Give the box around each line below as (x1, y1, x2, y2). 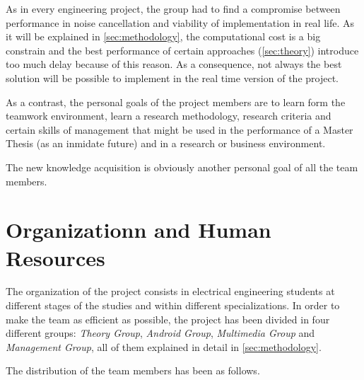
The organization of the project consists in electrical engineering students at (6, 284, 335, 299)
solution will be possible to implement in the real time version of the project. (6, 70, 339, 85)
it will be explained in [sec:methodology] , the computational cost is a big (6, 29, 321, 44)
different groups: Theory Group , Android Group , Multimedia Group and (6, 326, 315, 340)
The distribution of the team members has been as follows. (6, 363, 260, 378)
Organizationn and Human (6, 215, 271, 244)
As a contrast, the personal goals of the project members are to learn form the (6, 94, 346, 109)
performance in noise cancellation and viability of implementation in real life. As (6, 15, 355, 30)
